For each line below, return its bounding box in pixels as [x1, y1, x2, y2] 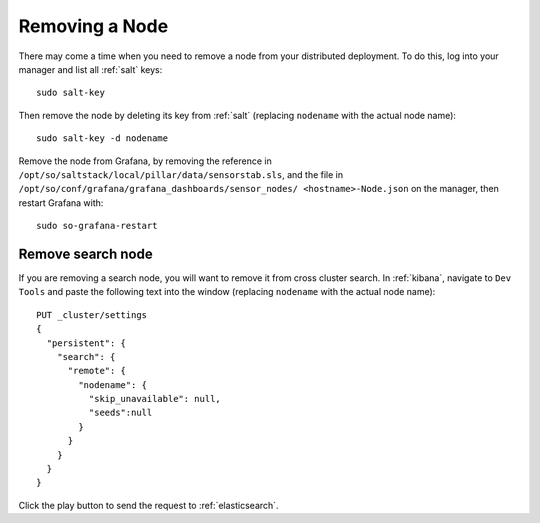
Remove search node [18, 245, 154, 262]
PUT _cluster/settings [36, 309, 148, 320]
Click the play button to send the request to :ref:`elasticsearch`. [18, 499, 279, 511]
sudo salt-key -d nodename [36, 133, 169, 144]
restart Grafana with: [18, 196, 104, 209]
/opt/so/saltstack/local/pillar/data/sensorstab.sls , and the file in [18, 168, 344, 180]
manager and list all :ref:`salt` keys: [18, 63, 163, 75]
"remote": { [67, 365, 127, 377]
